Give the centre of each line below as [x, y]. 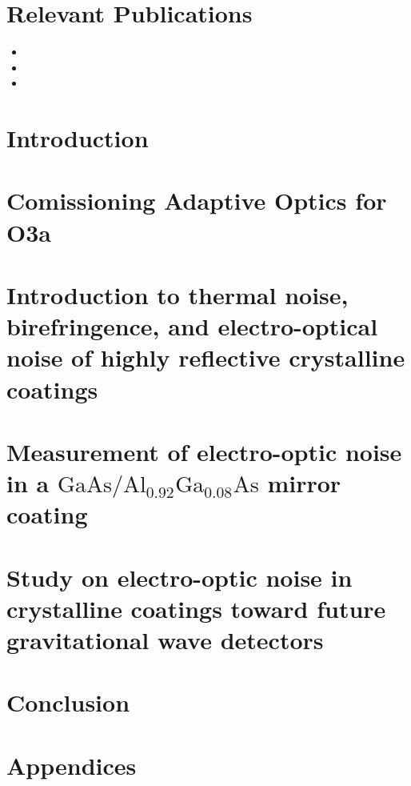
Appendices [72, 765]
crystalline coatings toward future [196, 608]
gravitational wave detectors [165, 640]
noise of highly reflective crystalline [206, 357]
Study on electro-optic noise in [180, 577]
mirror [304, 483]
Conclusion [68, 702]
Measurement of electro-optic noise [204, 451]
